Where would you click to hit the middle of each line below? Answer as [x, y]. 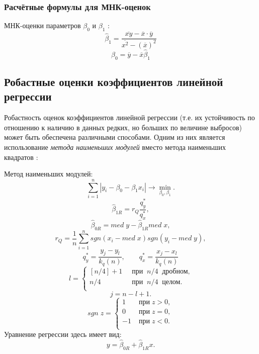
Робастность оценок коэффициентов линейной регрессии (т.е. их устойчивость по [129, 117]
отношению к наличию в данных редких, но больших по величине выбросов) [123, 127]
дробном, [176, 272]
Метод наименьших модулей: [49, 174]
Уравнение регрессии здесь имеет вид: [63, 334]
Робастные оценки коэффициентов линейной [114, 82]
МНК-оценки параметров [42, 25]
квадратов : [21, 157]
